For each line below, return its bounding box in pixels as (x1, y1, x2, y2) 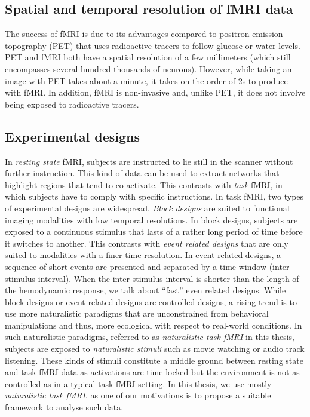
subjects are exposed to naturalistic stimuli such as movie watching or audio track (5, 342, 305, 355)
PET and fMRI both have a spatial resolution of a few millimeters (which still (5, 51, 291, 63)
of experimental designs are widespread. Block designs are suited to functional (5, 201, 290, 214)
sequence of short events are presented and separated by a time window (5, 260, 266, 272)
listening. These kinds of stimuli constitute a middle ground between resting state (5, 354, 303, 366)
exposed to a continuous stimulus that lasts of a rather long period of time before (5, 225, 303, 238)
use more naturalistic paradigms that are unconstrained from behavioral (5, 307, 269, 320)
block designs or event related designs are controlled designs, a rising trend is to (5, 295, 297, 308)
